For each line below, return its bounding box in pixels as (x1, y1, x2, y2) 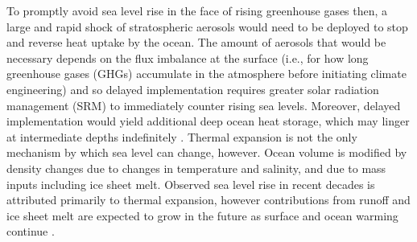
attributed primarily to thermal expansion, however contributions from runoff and (6, 191, 411, 208)
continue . (6, 223, 55, 240)
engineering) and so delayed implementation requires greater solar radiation (6, 80, 379, 97)
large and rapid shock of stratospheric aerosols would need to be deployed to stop (6, 18, 408, 35)
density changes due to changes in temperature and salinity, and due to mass (6, 159, 386, 176)
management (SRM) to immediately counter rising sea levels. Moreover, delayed (6, 96, 401, 113)
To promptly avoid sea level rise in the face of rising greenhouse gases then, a (6, 2, 388, 18)
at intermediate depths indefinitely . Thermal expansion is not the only (6, 128, 357, 145)
